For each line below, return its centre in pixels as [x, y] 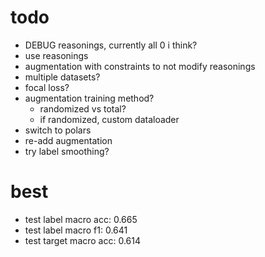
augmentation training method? [89, 98]
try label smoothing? [67, 151]
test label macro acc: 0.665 [81, 219]
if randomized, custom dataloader [109, 119]
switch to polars [58, 130]
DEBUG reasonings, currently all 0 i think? [111, 45]
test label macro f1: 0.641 [76, 230]
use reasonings [56, 55]
